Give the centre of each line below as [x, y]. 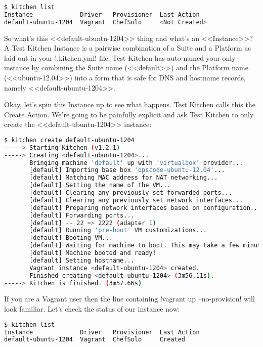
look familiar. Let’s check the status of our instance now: [92, 309]
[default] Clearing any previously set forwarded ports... [131, 193]
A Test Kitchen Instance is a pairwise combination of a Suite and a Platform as [127, 48]
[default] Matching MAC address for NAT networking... [124, 178]
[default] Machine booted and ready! [93, 253]
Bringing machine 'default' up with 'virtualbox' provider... [136, 163]
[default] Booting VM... [71, 238]
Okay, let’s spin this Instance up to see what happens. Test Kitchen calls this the [130, 104]
